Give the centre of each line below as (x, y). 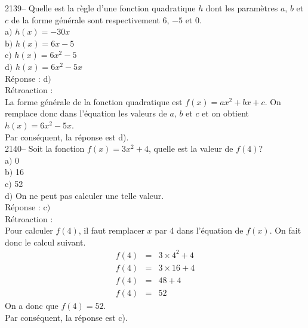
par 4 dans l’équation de (199, 230)
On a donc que (32, 306)
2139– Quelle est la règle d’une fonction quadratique (100, 8)
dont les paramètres (242, 8)
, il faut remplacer (111, 230)
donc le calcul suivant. (45, 242)
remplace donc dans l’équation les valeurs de (86, 113)
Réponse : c (26, 207)
